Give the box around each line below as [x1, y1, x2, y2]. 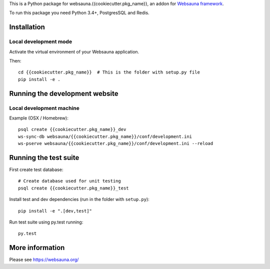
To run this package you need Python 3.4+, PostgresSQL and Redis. [9, 10, 149, 16]
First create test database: [9, 166, 63, 172]
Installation [9, 23, 45, 31]
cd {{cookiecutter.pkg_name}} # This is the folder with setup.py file [18, 69, 200, 75]
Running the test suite [9, 153, 79, 162]
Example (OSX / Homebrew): [9, 115, 68, 121]
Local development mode [9, 38, 72, 45]
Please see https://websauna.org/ [9, 256, 79, 262]
